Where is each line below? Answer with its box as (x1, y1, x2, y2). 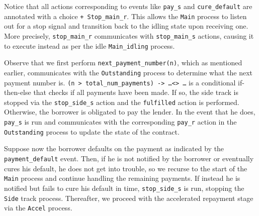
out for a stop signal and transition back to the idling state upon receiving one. (4, 21, 248, 31)
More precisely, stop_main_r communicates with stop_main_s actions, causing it (4, 30, 254, 41)
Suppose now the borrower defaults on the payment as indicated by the (4, 143, 224, 154)
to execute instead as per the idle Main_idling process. (4, 40, 175, 51)
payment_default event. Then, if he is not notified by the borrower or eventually (4, 153, 254, 163)
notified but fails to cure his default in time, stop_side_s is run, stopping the (4, 182, 244, 193)
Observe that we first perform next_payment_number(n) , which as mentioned (4, 57, 242, 68)
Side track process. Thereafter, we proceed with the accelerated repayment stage (4, 192, 253, 203)
